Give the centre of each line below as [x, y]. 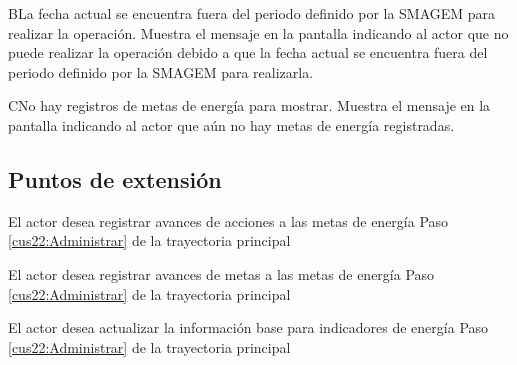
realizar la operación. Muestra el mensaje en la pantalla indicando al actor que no [258, 32]
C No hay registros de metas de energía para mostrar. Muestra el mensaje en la [249, 105]
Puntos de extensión [115, 178]
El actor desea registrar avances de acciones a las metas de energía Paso [228, 220]
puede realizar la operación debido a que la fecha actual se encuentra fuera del [248, 52]
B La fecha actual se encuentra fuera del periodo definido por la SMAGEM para [252, 13]
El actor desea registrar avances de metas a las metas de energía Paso [221, 273]
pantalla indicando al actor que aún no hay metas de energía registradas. [231, 124]
